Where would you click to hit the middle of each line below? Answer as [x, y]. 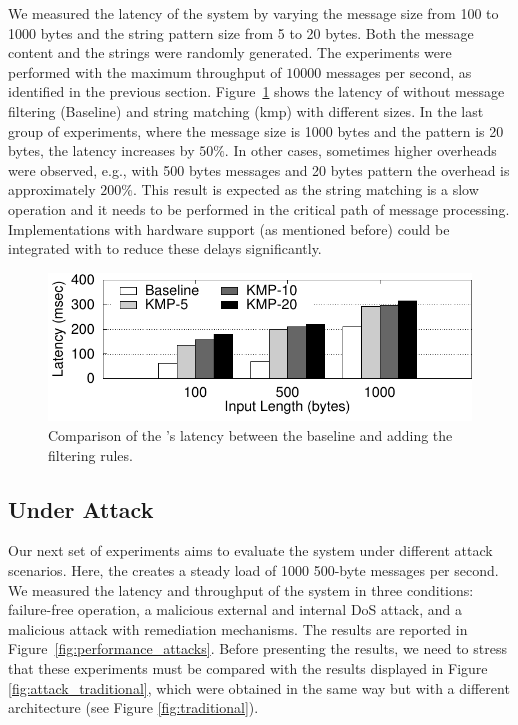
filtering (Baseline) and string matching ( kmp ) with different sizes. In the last [246, 110]
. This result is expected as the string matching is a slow [305, 189]
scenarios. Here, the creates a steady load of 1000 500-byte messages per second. [253, 569]
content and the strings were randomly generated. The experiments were [230, 52]
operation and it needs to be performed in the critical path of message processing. [259, 208]
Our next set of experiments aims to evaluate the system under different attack [250, 550]
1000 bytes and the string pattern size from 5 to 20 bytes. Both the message [241, 32]
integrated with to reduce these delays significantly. [165, 248]
